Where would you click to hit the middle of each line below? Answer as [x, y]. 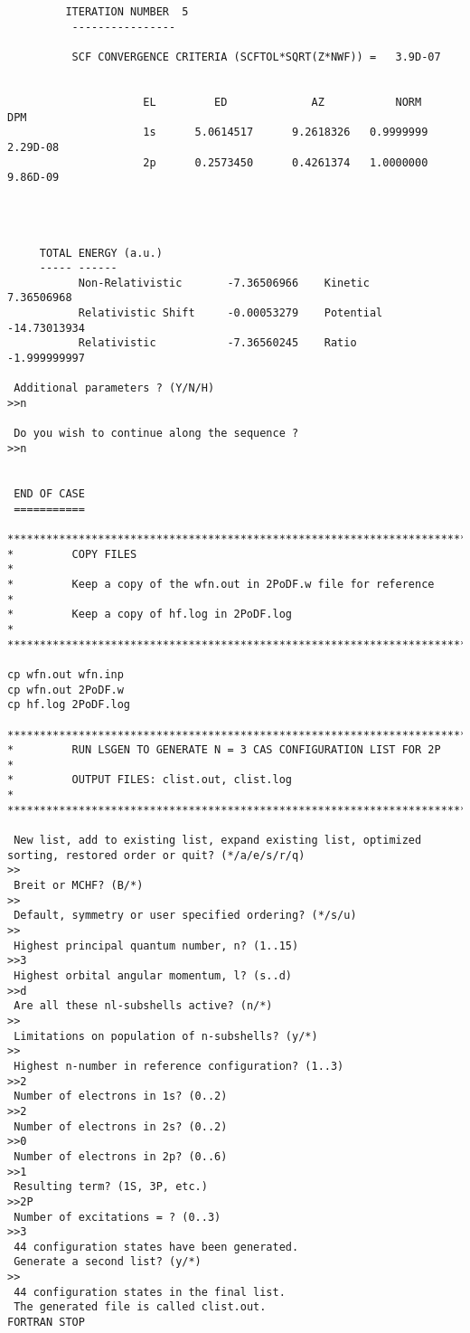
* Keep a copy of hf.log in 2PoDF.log [150, 615]
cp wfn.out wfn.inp [66, 674]
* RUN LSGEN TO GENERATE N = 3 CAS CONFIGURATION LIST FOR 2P [224, 750]
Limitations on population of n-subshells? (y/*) [166, 1036]
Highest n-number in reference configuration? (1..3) [179, 1066]
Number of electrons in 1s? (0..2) [121, 1097]
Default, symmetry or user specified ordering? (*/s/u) [185, 916]
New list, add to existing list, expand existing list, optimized [218, 841]
